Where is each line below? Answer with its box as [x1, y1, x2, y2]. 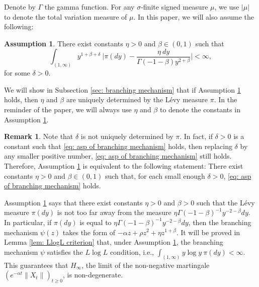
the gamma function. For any [44, 2, 135, 12]
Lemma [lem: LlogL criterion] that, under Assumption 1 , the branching [4, 237, 223, 247]
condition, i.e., [110, 246, 154, 257]
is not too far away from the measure [57, 207, 171, 218]
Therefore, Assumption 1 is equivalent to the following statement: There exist [4, 160, 243, 171]
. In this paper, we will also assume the [133, 11, 254, 22]
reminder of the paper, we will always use [4, 104, 132, 115]
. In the [214, 94, 237, 105]
